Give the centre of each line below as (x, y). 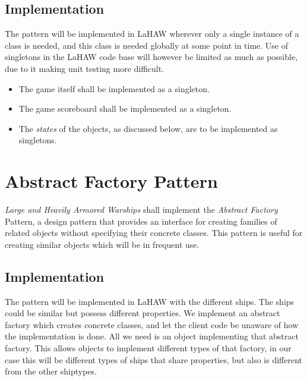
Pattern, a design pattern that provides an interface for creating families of (141, 221)
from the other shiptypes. (51, 371)
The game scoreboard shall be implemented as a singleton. (125, 108)
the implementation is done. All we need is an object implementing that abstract (152, 336)
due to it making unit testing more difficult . (85, 68)
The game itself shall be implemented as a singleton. (114, 88)
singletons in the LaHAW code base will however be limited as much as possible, (151, 57)
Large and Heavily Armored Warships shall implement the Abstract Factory (141, 210)
